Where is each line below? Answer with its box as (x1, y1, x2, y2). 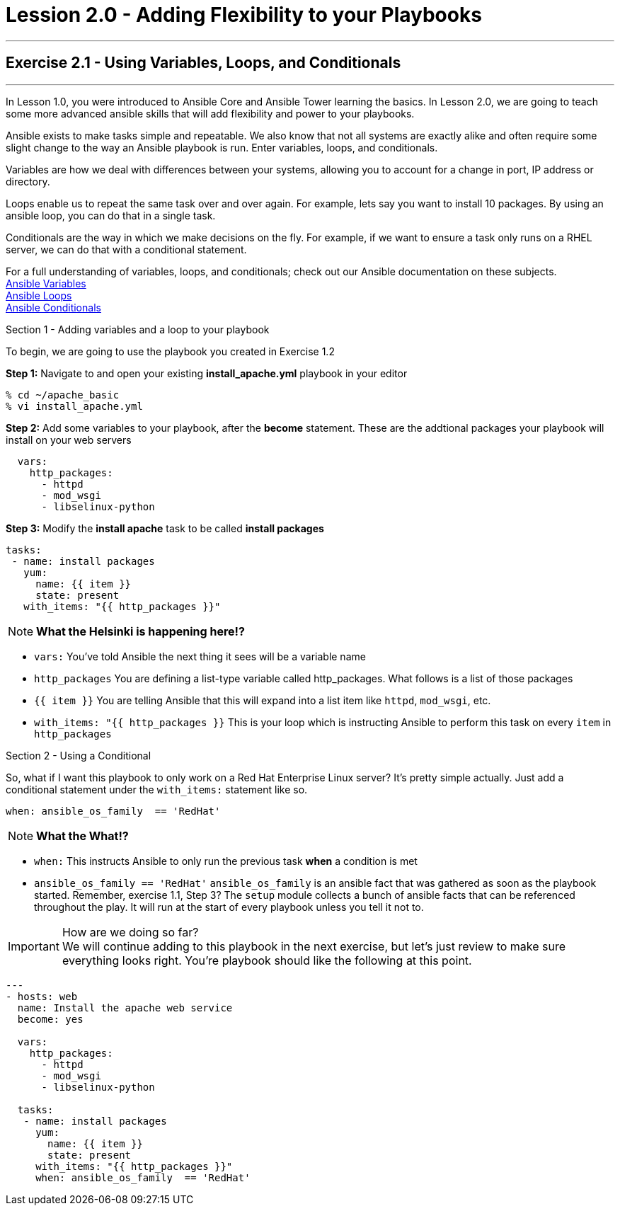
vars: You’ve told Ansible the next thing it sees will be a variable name (34, 650, 366, 662)
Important (8, 939, 59, 953)
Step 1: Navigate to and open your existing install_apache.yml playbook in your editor (6, 367, 408, 379)
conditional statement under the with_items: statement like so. (6, 783, 308, 796)
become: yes (17, 1013, 84, 1025)
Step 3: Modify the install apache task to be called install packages (6, 522, 324, 534)
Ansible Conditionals (6, 301, 101, 314)
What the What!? (36, 828, 129, 843)
